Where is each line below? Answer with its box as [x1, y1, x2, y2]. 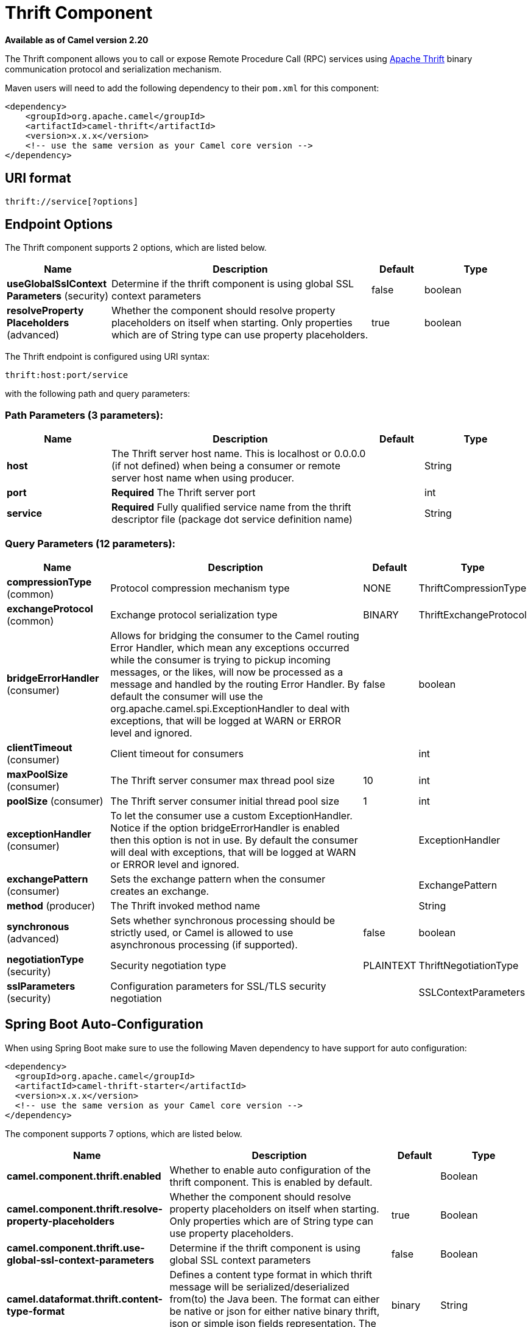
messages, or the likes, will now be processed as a [110, 665, 343, 678]
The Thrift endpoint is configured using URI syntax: [5, 351, 210, 362]
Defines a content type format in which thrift [169, 1268, 373, 1281]
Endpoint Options [5, 217, 113, 233]
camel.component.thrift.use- [7, 1241, 145, 1254]
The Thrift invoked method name [110, 899, 261, 912]
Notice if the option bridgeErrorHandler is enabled [110, 821, 340, 834]
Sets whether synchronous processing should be [110, 914, 336, 926]
